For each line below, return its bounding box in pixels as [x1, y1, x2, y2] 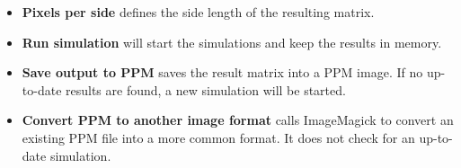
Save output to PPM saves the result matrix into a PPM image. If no [22, 63, 423, 82]
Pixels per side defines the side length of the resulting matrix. [22, 3, 375, 21]
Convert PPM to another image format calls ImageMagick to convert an [22, 111, 454, 129]
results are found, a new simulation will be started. [66, 80, 346, 99]
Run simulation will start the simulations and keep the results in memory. [22, 32, 442, 51]
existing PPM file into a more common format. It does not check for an [22, 128, 415, 146]
